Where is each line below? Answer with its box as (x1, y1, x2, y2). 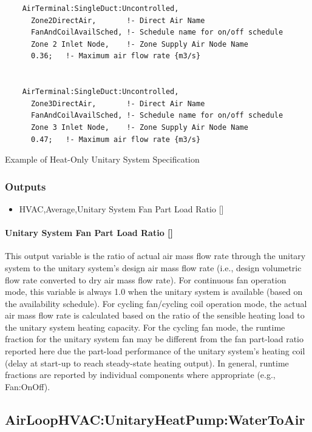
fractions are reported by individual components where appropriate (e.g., (5, 368, 276, 381)
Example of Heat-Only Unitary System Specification (5, 153, 200, 166)
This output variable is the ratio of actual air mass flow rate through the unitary (5, 249, 306, 262)
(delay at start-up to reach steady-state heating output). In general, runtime (5, 356, 289, 369)
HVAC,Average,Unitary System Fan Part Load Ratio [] (19, 202, 224, 215)
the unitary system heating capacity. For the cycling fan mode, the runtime (5, 320, 285, 333)
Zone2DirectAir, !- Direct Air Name (30, 16, 205, 25)
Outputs (5, 178, 46, 194)
